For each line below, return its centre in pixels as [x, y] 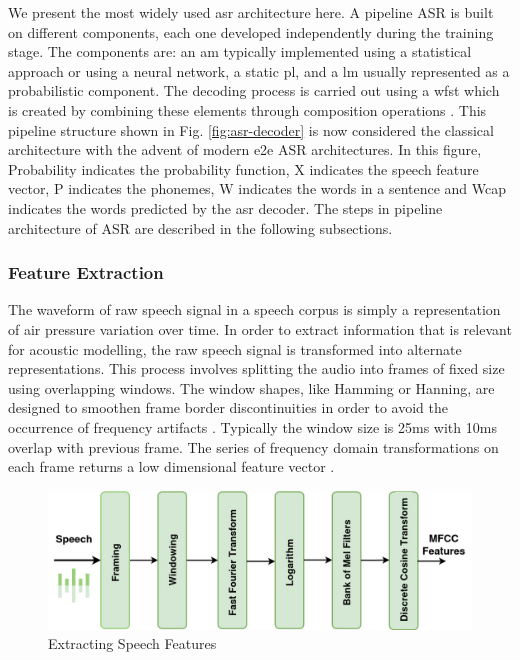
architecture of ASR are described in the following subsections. [200, 227]
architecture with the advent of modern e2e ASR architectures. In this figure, [245, 149]
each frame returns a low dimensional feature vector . [171, 466]
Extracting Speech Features [132, 643]
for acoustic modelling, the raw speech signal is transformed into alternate [235, 348]
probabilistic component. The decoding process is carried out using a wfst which [254, 90]
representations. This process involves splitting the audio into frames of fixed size [256, 368]
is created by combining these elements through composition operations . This [247, 109]
